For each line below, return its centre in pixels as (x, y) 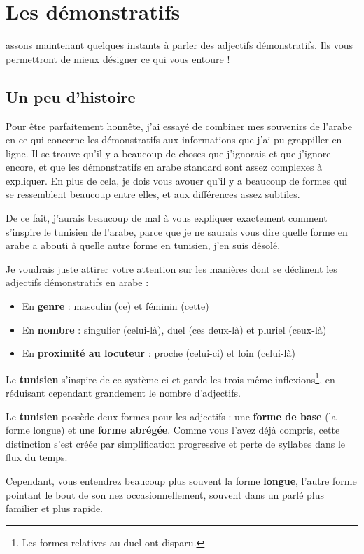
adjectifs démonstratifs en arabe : (77, 282)
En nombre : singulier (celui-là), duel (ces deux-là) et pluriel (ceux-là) (174, 329)
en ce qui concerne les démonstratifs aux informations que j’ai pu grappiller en (174, 140)
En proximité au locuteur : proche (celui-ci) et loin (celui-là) (159, 353)
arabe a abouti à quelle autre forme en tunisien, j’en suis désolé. (143, 245)
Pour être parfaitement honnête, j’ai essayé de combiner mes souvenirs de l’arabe (179, 126)
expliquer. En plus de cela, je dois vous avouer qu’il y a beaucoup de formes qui (176, 180)
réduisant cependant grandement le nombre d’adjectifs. (123, 393)
